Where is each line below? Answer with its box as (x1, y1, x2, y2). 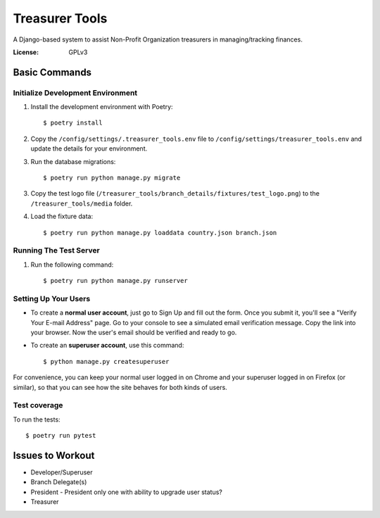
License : (13, 48, 39, 56)
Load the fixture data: (30, 212, 94, 221)
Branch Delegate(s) (30, 478, 87, 486)
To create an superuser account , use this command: (30, 341, 184, 350)
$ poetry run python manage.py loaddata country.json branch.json (43, 229, 277, 236)
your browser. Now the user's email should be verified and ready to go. (30, 328, 237, 337)
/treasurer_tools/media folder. (30, 199, 133, 208)
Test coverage (13, 400, 63, 410)
